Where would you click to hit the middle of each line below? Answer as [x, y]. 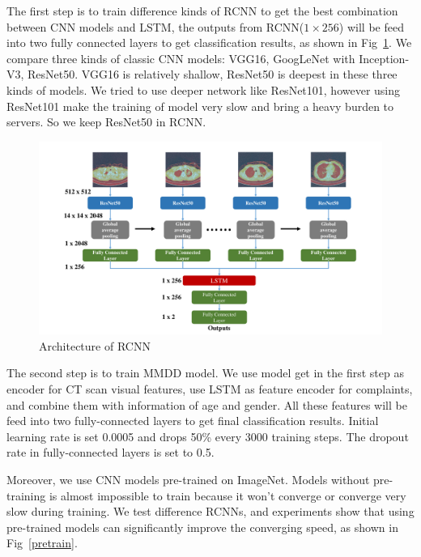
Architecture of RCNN [95, 345]
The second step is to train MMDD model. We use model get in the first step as [205, 373]
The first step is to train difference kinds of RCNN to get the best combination [202, 11]
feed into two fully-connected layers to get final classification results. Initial [193, 421]
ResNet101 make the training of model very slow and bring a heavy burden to [200, 106]
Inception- [384, 58]
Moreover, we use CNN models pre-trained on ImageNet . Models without [188, 479]
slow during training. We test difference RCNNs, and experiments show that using [210, 511]
